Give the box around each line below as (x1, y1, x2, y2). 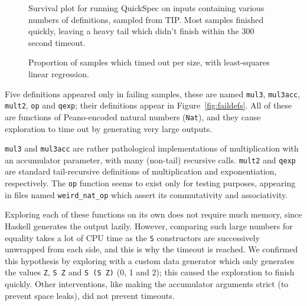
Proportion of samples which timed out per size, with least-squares (28, 56, 270, 68)
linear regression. (28, 67, 89, 80)
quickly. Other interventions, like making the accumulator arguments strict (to (5, 278, 289, 290)
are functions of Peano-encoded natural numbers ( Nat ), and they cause (5, 110, 261, 123)
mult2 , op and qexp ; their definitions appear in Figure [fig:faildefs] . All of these (5, 99, 292, 111)
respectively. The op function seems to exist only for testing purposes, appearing (5, 177, 296, 189)
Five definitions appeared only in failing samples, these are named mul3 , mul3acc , (5, 87, 301, 100)
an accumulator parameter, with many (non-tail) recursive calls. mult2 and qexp (5, 153, 296, 166)
